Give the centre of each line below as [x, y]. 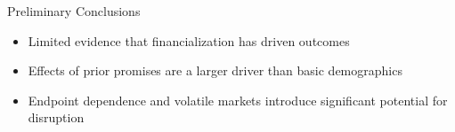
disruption [56, 117]
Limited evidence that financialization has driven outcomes [189, 40]
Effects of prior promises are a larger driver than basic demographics [215, 70]
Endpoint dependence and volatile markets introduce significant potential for [238, 100]
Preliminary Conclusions [74, 11]
